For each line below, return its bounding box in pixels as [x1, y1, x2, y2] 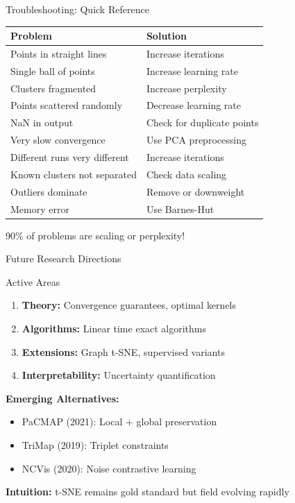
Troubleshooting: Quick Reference [6, 2, 149, 16]
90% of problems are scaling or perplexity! [6, 228, 185, 242]
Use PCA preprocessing [146, 133, 246, 147]
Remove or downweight [146, 184, 245, 198]
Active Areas [6, 274, 60, 289]
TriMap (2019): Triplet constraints [22, 437, 169, 452]
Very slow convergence [10, 133, 106, 147]
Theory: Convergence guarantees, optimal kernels [22, 298, 237, 312]
